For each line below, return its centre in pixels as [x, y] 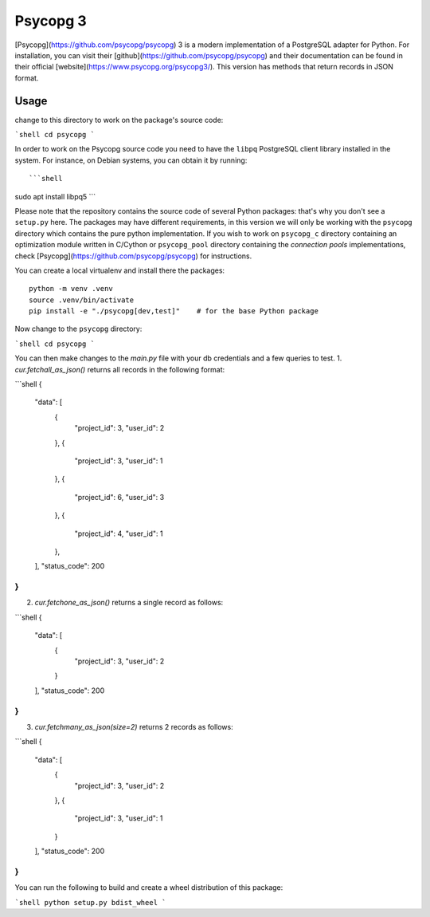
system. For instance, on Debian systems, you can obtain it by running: [131, 160]
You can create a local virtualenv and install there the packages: [120, 270]
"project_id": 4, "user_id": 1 [119, 533]
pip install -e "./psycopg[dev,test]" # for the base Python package [174, 311]
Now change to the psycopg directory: [78, 329]
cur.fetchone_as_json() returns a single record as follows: [129, 603]
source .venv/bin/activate [82, 300]
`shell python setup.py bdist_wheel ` [90, 902]
